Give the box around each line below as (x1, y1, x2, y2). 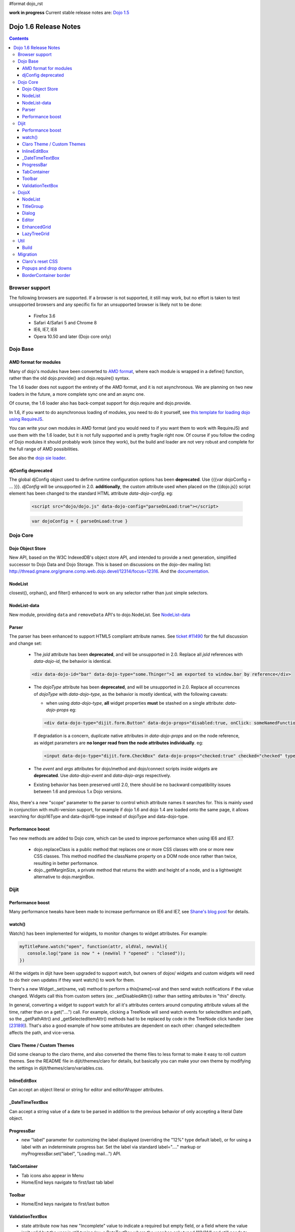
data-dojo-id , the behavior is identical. (33, 658, 112, 664)
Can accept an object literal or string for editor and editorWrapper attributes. (9, 1087, 164, 1093)
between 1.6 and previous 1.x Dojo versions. (33, 788, 123, 794)
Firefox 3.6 (33, 313, 56, 319)
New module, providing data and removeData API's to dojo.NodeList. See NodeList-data (9, 612, 190, 617)
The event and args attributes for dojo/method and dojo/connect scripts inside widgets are (33, 765, 218, 771)
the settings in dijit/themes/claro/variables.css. (9, 1065, 104, 1071)
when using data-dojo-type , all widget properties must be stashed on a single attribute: (46, 700, 225, 706)
